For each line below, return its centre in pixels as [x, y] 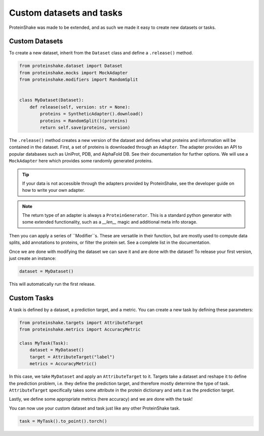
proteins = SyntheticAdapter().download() [92, 114]
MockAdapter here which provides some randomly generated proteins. [81, 161]
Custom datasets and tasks [66, 13]
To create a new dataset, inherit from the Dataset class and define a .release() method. [101, 53]
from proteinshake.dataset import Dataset [71, 66]
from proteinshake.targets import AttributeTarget [81, 322]
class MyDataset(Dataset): [52, 100]
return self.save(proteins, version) [85, 127]
